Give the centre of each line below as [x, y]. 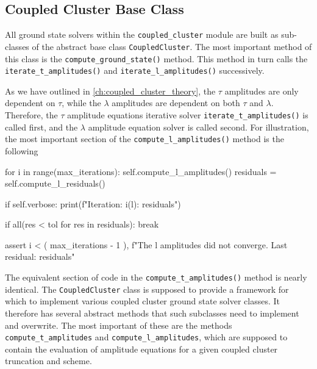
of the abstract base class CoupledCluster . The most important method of [172, 46]
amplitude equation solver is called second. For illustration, [198, 127]
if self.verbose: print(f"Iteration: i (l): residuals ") [93, 203]
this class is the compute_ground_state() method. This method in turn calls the [156, 58]
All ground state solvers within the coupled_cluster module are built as [142, 34]
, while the [81, 103]
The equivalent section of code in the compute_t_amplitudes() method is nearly [156, 277]
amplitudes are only [262, 91]
